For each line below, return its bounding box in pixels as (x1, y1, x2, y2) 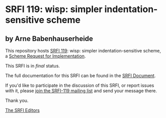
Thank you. (5, 97, 29, 103)
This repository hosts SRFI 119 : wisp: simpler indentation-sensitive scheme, (5, 48, 161, 53)
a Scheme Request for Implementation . (5, 53, 86, 59)
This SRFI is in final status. (5, 63, 60, 69)
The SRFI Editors (5, 107, 40, 113)
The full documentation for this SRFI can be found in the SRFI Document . (5, 73, 156, 79)
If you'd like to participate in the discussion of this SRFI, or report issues (5, 82, 154, 88)
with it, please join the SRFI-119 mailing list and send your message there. (5, 88, 157, 94)
